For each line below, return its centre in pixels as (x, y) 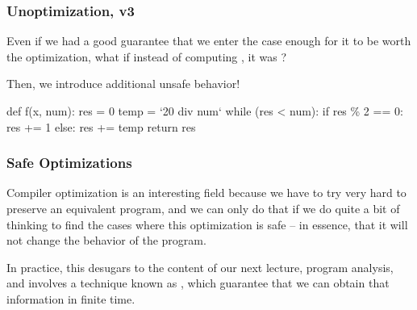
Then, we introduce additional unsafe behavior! (123, 84)
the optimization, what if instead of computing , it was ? (147, 56)
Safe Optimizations (69, 163)
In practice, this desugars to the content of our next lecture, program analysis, (200, 267)
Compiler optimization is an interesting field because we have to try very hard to (206, 193)
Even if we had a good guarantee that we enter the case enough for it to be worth (209, 41)
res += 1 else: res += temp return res (101, 126)
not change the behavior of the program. (106, 240)
